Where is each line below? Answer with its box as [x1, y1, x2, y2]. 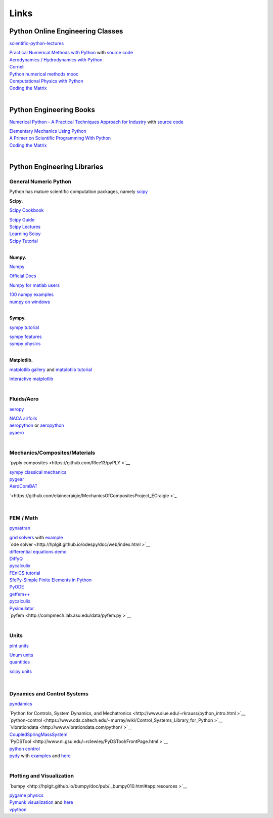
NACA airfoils [9, 415, 37, 421]
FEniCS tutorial [9, 570, 40, 576]
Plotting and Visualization [9, 772, 74, 779]
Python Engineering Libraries [9, 163, 104, 171]
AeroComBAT [9, 483, 38, 489]
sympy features [9, 333, 42, 340]
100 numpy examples [9, 291, 54, 298]
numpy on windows [9, 299, 51, 305]
